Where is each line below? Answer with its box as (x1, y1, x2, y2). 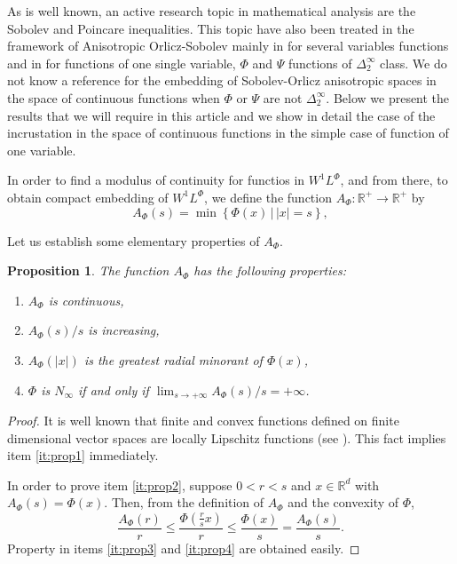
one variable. (7, 140, 76, 159)
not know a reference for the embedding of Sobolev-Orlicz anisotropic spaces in (7, 71, 437, 90)
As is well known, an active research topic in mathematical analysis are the (7, 2, 416, 20)
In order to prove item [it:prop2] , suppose (7, 475, 232, 494)
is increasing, (88, 321, 160, 339)
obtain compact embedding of (7, 187, 169, 206)
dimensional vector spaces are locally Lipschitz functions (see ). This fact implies (7, 428, 446, 447)
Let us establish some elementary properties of (7, 231, 260, 250)
